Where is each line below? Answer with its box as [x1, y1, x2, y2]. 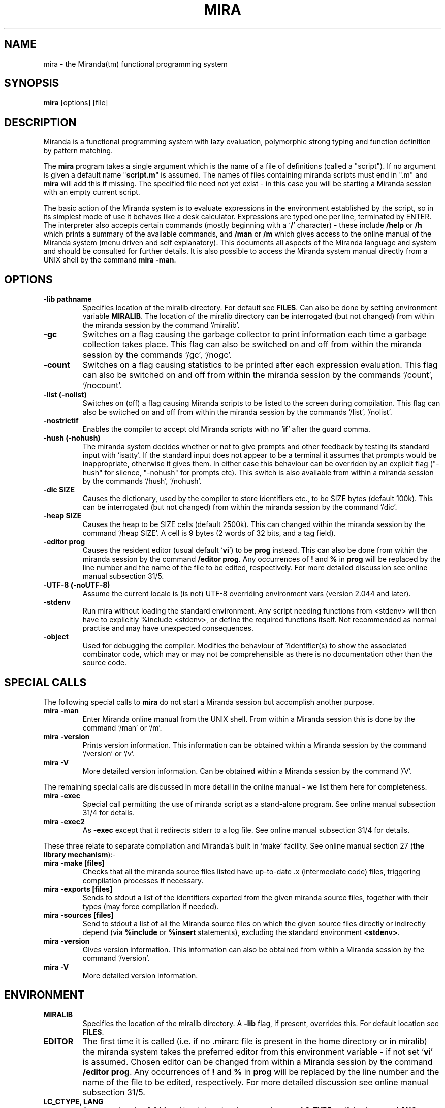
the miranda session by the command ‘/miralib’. [82, 320, 240, 330]
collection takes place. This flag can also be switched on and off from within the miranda [82, 339, 422, 350]
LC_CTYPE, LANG [43, 1097, 104, 1106]
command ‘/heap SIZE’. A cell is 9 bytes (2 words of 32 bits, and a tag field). [82, 529, 336, 538]
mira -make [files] [43, 858, 105, 867]
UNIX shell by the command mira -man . [43, 255, 176, 265]
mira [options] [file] [43, 98, 108, 107]
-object [43, 632, 69, 642]
